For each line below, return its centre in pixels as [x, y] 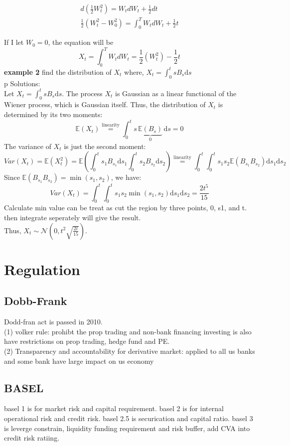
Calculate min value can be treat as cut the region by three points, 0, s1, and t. [126, 208]
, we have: [126, 177]
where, [134, 72]
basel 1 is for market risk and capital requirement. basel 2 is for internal [114, 408]
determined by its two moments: [53, 114]
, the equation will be [81, 42]
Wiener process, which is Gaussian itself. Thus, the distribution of [105, 104]
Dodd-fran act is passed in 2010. [53, 322]
